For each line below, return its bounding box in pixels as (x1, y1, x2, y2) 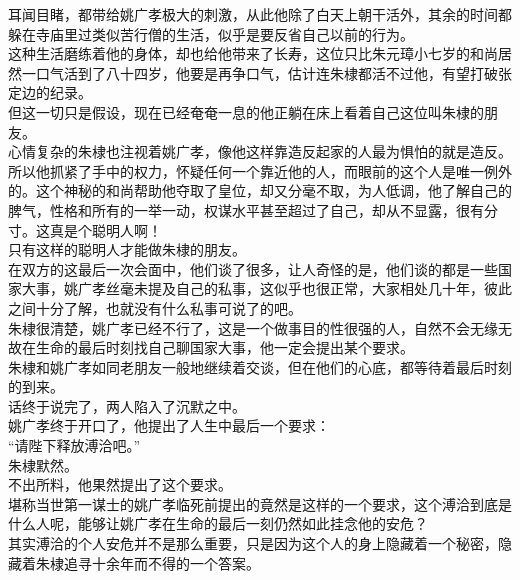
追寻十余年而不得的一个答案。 (63, 552, 260, 573)
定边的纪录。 (8, 82, 92, 103)
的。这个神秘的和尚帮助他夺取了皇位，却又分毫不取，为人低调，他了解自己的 (8, 180, 512, 201)
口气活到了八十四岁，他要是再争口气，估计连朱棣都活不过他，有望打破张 (35, 62, 512, 83)
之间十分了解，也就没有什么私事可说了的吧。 (8, 297, 302, 318)
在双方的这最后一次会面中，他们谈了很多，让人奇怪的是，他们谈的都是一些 (8, 258, 498, 279)
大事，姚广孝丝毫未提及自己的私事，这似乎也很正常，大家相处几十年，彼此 (21, 278, 512, 299)
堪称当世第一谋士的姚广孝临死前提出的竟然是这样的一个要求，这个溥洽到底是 (8, 493, 512, 514)
